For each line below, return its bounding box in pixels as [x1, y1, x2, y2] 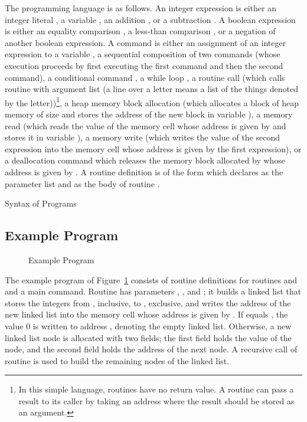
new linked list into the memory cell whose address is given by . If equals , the [5, 308, 288, 320]
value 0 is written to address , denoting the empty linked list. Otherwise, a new [5, 319, 292, 332]
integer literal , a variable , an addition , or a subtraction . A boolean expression [5, 13, 296, 25]
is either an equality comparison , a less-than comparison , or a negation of [5, 25, 276, 37]
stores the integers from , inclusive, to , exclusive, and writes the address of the [5, 296, 291, 309]
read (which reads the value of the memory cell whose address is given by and [5, 119, 286, 132]
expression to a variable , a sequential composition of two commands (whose [5, 48, 280, 60]
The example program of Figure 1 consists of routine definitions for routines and [5, 273, 298, 286]
